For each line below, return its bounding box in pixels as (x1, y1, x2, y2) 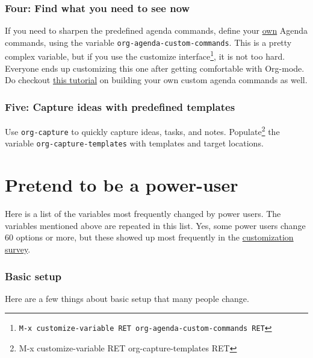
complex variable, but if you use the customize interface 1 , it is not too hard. (5, 48, 285, 63)
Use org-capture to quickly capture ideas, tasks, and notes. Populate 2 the (5, 124, 280, 137)
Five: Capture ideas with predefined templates (5, 99, 235, 114)
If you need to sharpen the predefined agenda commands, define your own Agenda (5, 24, 308, 37)
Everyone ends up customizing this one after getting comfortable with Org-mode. (5, 61, 305, 74)
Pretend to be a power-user (5, 172, 238, 197)
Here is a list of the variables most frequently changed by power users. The (5, 207, 281, 220)
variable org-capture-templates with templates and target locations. (5, 137, 264, 149)
